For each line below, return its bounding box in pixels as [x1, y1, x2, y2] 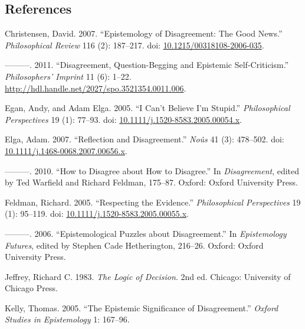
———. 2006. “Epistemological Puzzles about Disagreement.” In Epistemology [5, 227, 287, 239]
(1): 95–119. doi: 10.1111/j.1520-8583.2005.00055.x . [5, 207, 189, 220]
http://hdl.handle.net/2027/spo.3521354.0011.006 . [5, 82, 186, 94]
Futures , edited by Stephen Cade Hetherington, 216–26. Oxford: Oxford [5, 239, 264, 251]
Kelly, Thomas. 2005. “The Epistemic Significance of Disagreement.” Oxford [5, 301, 278, 314]
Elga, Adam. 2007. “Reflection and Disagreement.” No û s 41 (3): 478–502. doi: [5, 133, 284, 145]
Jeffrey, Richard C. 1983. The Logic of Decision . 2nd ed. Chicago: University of [5, 270, 291, 282]
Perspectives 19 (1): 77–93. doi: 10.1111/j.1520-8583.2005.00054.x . [5, 113, 242, 125]
